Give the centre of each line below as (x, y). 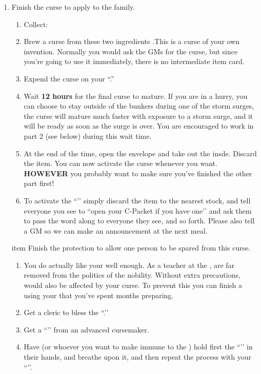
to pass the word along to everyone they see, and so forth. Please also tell (139, 221)
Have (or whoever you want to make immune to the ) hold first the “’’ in (138, 347)
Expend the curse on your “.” (69, 78)
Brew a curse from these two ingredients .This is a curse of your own (132, 41)
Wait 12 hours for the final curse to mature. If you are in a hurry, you (136, 96)
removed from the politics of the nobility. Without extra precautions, (132, 275)
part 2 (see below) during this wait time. (88, 136)
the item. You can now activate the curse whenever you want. (121, 163)
